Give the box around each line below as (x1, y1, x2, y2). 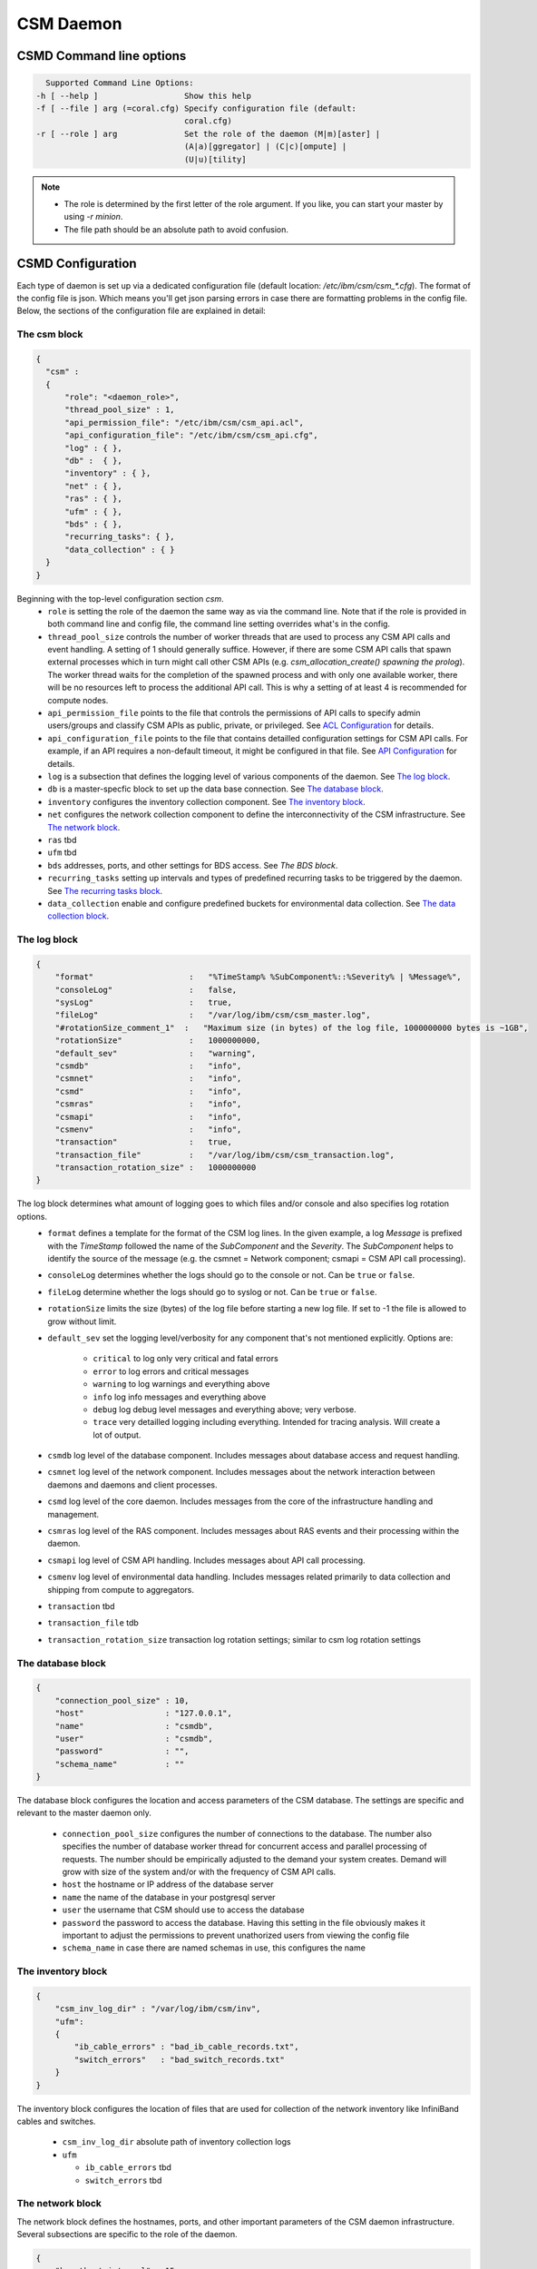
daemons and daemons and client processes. (47, 1479, 218, 1490)
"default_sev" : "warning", (54, 1048, 257, 1058)
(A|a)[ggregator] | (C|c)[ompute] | (183, 142, 347, 152)
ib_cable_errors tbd (84, 2162, 172, 2173)
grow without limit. (47, 1316, 117, 1327)
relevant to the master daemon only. (16, 1807, 151, 1819)
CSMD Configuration (16, 256, 137, 271)
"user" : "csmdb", (54, 1734, 213, 1743)
